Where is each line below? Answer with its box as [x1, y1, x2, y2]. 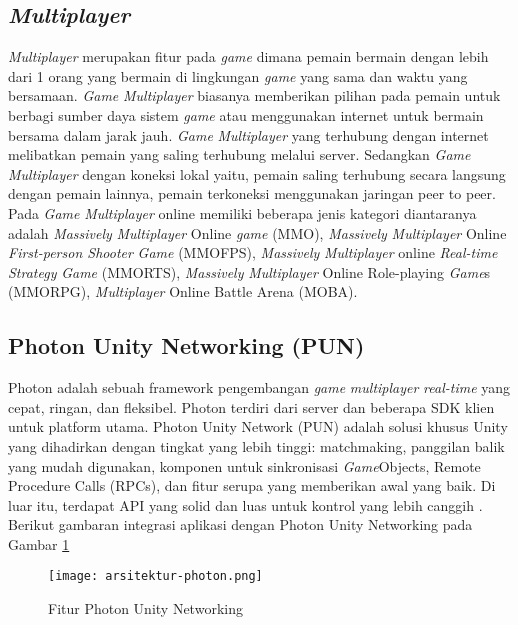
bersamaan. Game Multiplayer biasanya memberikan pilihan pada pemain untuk [8, 85, 501, 106]
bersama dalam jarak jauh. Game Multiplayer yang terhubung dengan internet [8, 124, 489, 145]
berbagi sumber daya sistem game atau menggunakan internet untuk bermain [8, 104, 484, 125]
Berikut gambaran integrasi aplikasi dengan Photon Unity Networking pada [8, 514, 473, 535]
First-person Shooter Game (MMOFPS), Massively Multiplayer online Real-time [8, 242, 498, 263]
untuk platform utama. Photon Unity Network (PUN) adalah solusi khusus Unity [8, 416, 508, 437]
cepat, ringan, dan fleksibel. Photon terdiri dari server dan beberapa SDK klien [8, 396, 495, 417]
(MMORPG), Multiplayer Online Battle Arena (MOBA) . [8, 281, 358, 302]
